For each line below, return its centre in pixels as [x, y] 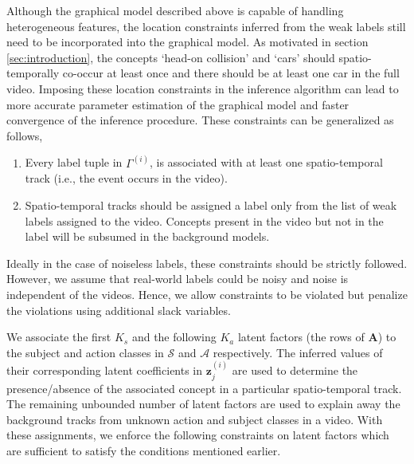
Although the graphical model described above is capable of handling [175, 10]
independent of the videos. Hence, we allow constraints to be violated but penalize [207, 294]
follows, [25, 135]
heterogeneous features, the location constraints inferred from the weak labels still [206, 26]
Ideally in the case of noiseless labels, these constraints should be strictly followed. [207, 263]
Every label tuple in [74, 162]
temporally [33, 73]
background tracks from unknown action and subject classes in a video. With [195, 419]
